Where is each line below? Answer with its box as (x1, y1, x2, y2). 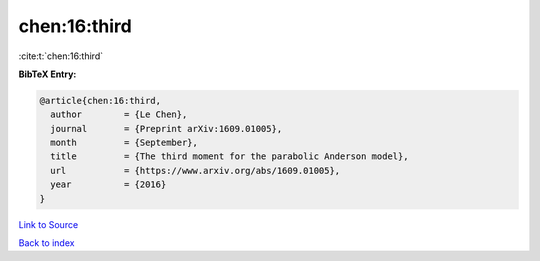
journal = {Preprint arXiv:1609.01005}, (50, 123, 283, 134)
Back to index (18, 237, 75, 249)
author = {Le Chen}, (50, 109, 188, 120)
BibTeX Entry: (18, 68, 77, 80)
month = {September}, (50, 137, 199, 149)
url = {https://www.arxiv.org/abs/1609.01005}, (50, 165, 341, 176)
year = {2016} (50, 179, 167, 190)
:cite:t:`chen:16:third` (18, 50, 104, 62)
